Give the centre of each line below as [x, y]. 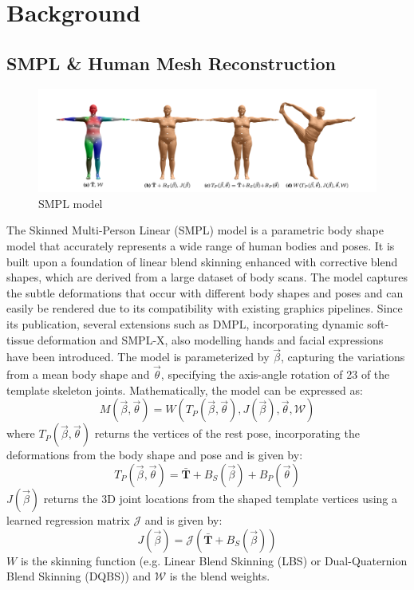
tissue [20, 339]
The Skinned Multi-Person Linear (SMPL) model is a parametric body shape [195, 230]
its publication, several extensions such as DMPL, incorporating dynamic [185, 323]
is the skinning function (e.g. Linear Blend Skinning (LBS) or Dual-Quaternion [214, 560]
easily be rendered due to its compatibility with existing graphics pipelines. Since [205, 308]
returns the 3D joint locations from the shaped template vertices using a [220, 498]
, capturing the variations [343, 357]
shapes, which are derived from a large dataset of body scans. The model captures [207, 277]
